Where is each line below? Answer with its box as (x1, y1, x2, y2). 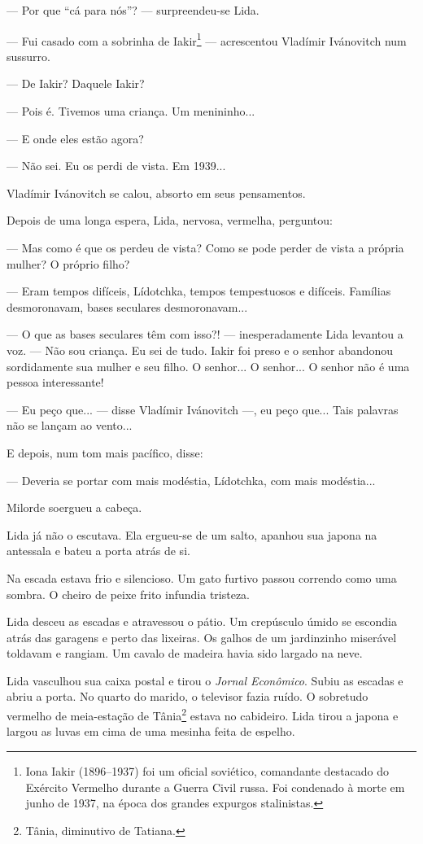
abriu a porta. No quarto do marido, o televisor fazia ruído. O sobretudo (7, 688, 368, 705)
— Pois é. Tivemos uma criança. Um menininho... (7, 103, 255, 120)
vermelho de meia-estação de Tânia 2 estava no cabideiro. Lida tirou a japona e (7, 705, 399, 724)
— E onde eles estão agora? (7, 129, 144, 146)
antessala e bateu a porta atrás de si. (7, 542, 190, 559)
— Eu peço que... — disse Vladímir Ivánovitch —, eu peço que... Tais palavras (7, 400, 399, 418)
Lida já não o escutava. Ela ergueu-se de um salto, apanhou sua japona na (7, 526, 377, 543)
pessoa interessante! (7, 374, 104, 391)
